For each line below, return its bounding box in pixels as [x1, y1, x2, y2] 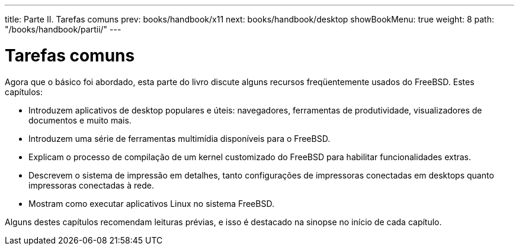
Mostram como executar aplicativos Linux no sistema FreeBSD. [28, 198, 274, 209]
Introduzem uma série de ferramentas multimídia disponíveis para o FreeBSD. [28, 133, 331, 144]
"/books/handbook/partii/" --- [5, 24, 121, 34]
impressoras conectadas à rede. [28, 180, 154, 190]
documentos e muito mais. [28, 115, 132, 125]
